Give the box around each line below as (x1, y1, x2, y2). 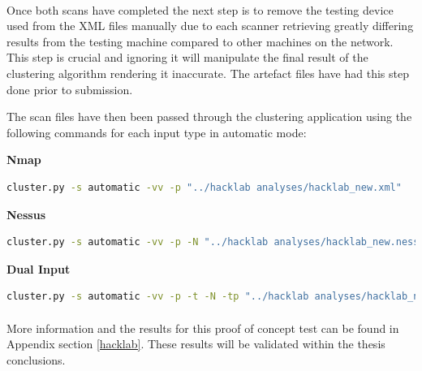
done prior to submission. (6, 80, 133, 97)
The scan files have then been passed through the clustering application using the (6, 108, 412, 125)
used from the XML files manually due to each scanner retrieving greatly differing (6, 17, 414, 34)
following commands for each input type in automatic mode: (6, 123, 307, 140)
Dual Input (6, 260, 71, 277)
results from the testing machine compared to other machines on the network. (6, 32, 394, 50)
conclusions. (6, 351, 66, 368)
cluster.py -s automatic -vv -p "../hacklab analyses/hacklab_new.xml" (6, 181, 402, 193)
